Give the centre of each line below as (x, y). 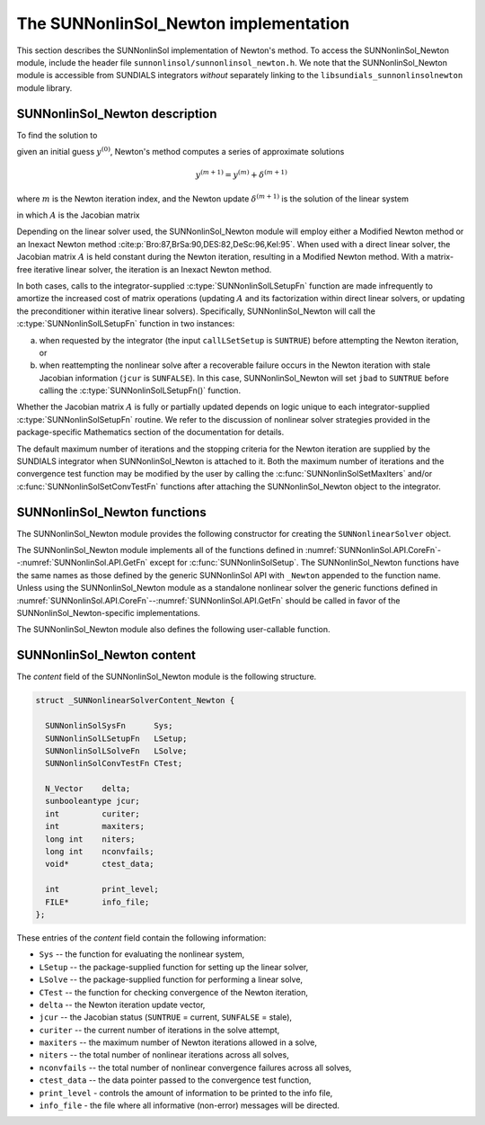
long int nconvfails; (100, 852)
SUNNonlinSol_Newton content (106, 655)
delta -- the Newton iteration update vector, (122, 1004)
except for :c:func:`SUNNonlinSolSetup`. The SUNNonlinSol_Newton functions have (304, 563)
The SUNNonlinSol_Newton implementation (183, 23)
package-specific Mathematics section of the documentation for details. (150, 433)
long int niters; (90, 839)
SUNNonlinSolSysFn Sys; (110, 726)
